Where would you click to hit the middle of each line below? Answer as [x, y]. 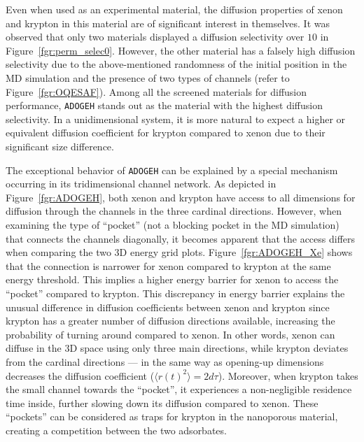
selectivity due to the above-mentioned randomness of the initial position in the [176, 64]
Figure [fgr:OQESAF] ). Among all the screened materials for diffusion [156, 91]
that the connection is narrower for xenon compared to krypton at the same [168, 265]
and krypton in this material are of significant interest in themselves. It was [168, 23]
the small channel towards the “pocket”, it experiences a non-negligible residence [179, 389]
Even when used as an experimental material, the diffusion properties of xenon [174, 9]
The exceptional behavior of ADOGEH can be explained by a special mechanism [172, 170]
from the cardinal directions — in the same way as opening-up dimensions [165, 361]
